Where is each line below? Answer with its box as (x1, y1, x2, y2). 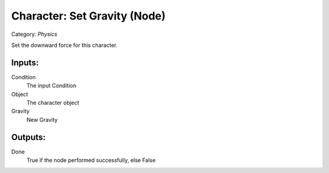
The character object (26, 99, 79, 107)
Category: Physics (11, 30, 58, 38)
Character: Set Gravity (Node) (11, 9, 166, 23)
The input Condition (26, 82, 76, 90)
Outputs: (11, 132, 46, 143)
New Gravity (26, 116, 58, 123)
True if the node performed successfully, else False (26, 157, 156, 164)
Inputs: (11, 57, 39, 68)
